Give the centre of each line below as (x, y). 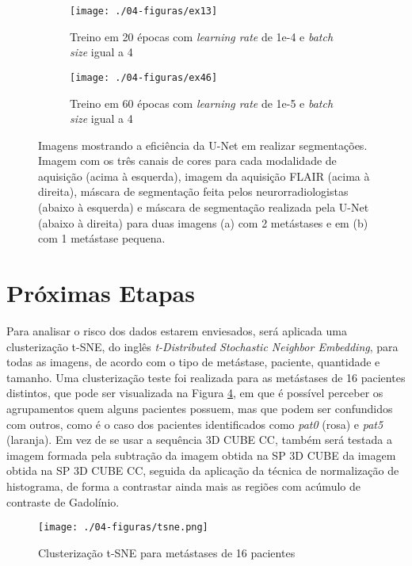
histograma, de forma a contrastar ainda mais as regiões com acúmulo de (183, 486)
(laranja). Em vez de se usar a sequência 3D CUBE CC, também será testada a (199, 440)
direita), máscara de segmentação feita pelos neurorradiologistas (193, 191)
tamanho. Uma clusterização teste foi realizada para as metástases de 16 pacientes (206, 377)
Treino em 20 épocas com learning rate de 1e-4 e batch (202, 36)
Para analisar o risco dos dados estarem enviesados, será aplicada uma (177, 330)
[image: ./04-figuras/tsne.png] (123, 528)
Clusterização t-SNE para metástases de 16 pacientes (167, 552)
